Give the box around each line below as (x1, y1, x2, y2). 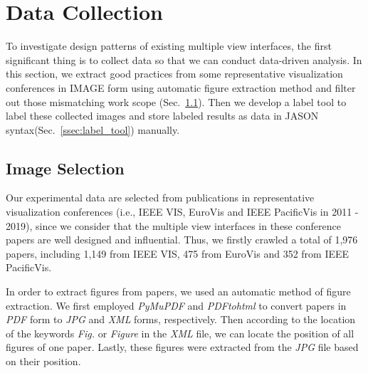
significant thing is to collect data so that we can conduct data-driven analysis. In (6, 52, 362, 67)
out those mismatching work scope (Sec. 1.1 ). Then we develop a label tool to (6, 94, 347, 109)
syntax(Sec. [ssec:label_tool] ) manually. (6, 122, 180, 137)
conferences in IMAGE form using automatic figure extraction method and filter (6, 80, 356, 95)
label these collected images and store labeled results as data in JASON (6, 108, 319, 123)
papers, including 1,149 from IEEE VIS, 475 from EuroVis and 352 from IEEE (6, 246, 349, 261)
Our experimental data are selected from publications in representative (6, 190, 315, 205)
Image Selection (6, 157, 125, 179)
